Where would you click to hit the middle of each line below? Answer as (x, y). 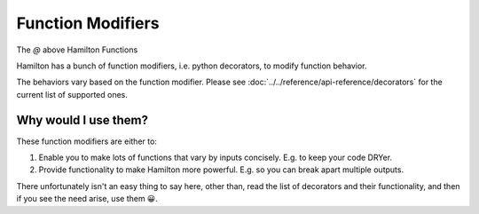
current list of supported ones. (72, 94)
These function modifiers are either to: (86, 141)
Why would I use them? (82, 120)
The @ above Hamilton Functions (77, 50)
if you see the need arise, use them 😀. (87, 199)
